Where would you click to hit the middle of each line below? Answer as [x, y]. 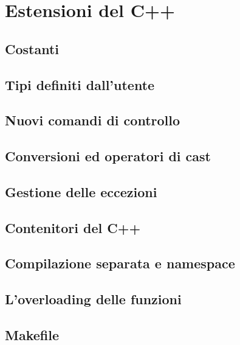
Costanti [32, 48]
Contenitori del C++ [73, 227]
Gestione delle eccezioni [81, 191]
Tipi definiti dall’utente [80, 84]
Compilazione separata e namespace [120, 263]
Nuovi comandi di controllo [93, 120]
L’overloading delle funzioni [93, 299]
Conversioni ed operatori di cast [108, 156]
